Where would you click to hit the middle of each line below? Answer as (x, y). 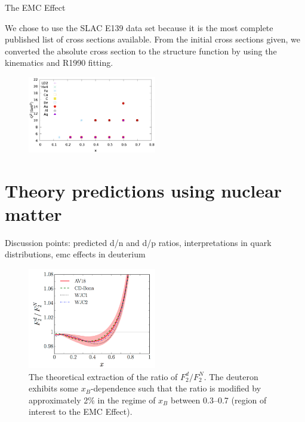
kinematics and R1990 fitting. (59, 63)
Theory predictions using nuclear (144, 190)
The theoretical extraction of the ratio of (103, 376)
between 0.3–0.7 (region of (218, 400)
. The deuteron (231, 376)
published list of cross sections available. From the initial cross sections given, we (152, 39)
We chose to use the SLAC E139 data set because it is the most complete (139, 27)
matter (33, 213)
